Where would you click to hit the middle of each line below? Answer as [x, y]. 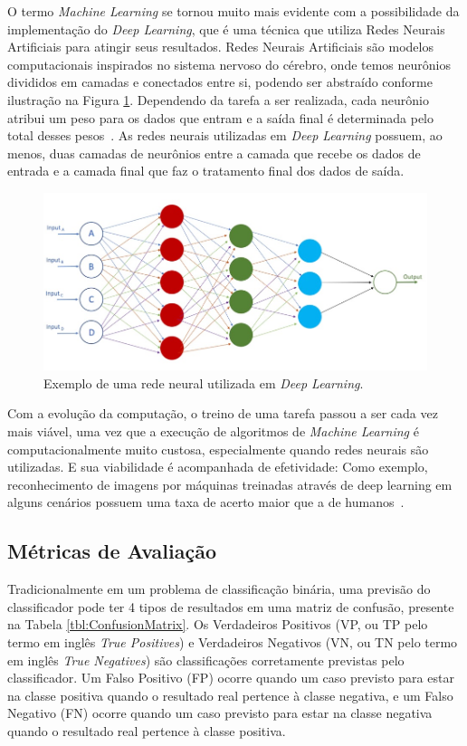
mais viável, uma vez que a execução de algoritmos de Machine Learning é [213, 430]
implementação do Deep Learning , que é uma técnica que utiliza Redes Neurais [226, 29]
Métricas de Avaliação [112, 551]
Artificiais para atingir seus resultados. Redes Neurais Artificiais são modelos [220, 47]
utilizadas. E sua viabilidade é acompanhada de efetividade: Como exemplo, [218, 467]
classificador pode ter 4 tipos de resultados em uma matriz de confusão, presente [231, 606]
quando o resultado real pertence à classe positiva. [147, 730]
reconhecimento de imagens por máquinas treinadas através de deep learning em [230, 484]
